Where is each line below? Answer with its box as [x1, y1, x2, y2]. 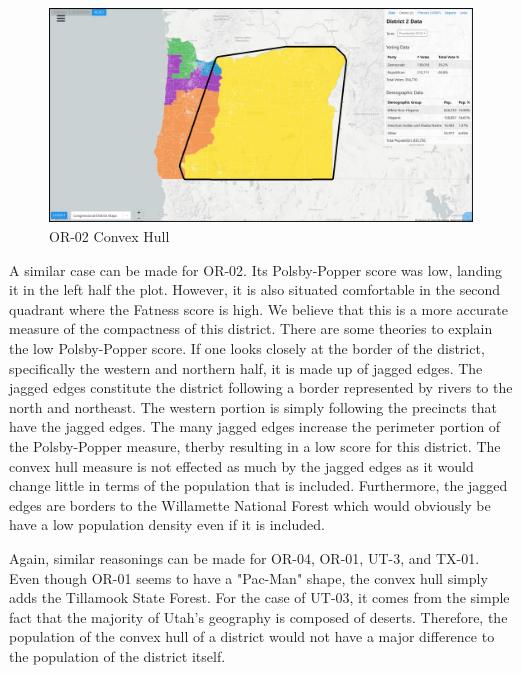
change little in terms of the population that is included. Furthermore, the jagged [9, 475, 508, 496]
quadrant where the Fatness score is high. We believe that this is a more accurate [9, 298, 508, 319]
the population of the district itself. [9, 645, 226, 666]
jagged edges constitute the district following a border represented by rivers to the [9, 377, 513, 398]
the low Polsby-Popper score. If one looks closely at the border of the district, [9, 338, 485, 359]
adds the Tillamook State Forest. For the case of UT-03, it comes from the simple [9, 587, 510, 608]
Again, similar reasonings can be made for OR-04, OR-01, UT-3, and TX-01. [9, 547, 480, 568]
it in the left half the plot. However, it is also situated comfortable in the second [9, 279, 501, 300]
